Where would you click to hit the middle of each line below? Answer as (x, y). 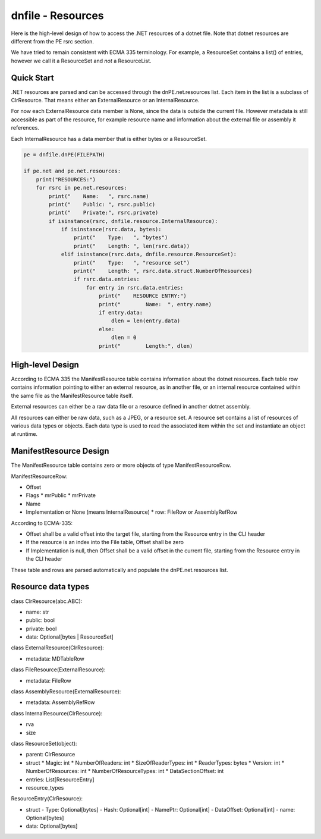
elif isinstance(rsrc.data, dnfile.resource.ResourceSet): (149, 254)
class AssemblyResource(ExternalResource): (66, 692)
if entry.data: (120, 312)
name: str (37, 612)
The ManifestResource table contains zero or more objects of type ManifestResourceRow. (121, 465)
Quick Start (32, 78)
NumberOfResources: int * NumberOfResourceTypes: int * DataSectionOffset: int (125, 771)
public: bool (40, 620)
